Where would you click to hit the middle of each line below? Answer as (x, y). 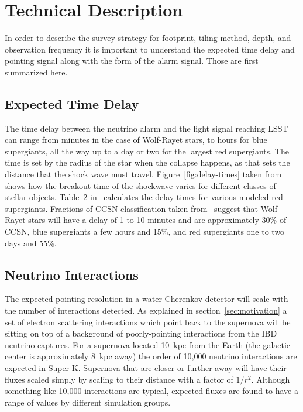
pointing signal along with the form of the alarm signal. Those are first (132, 61)
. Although (271, 379)
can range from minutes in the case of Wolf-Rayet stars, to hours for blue (136, 140)
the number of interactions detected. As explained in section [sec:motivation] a (146, 310)
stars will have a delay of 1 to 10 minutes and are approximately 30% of (157, 220)
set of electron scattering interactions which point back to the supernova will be (148, 322)
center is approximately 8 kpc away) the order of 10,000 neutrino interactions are (151, 356)
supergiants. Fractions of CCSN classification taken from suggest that (131, 208)
